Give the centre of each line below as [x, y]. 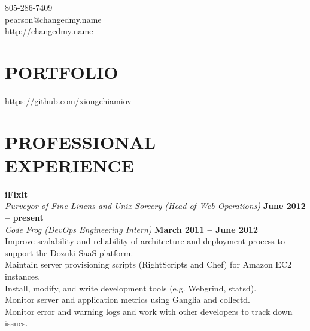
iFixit [16, 194]
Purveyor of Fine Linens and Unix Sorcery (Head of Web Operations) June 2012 [155, 206]
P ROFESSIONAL [80, 142]
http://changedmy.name [49, 31]
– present [24, 217]
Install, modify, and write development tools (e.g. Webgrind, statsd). [131, 288]
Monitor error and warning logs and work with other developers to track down [149, 311]
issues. [16, 323]
